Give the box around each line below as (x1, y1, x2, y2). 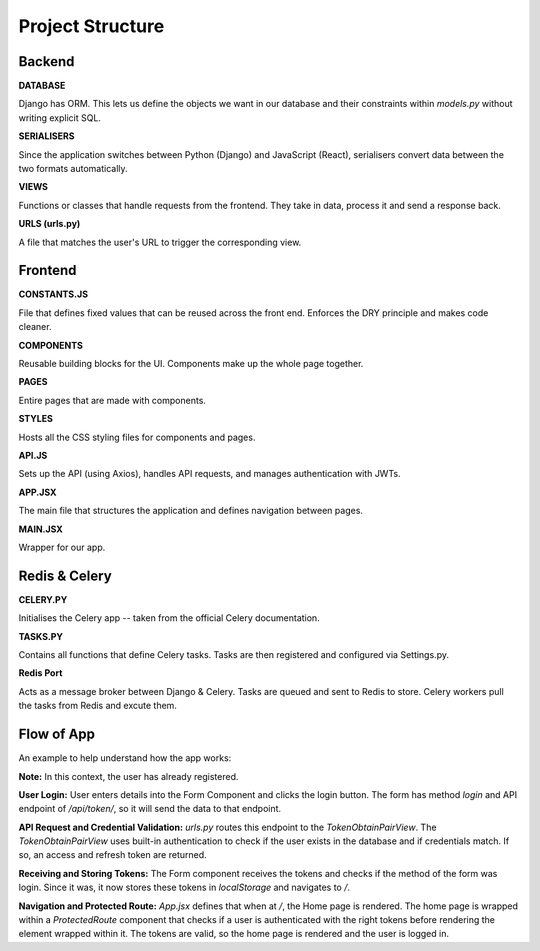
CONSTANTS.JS (18, 288, 89, 300)
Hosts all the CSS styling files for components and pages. (18, 431, 256, 443)
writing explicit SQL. (18, 111, 102, 124)
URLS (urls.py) (18, 218, 81, 230)
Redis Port (18, 667, 63, 679)
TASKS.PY (18, 630, 64, 642)
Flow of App (18, 726, 95, 743)
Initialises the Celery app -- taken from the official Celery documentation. (18, 612, 320, 624)
